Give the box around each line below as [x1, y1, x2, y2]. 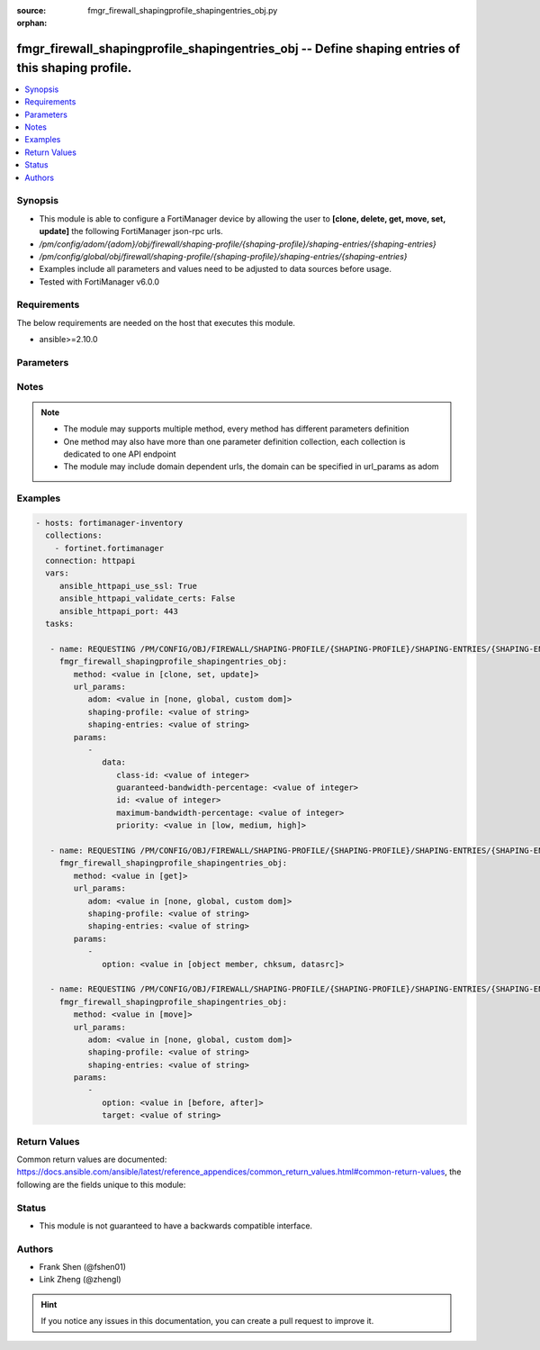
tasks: [45, 619, 75, 629]
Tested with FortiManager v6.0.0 [39, 276, 160, 287]
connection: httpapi [45, 556, 136, 566]
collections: [45, 530, 103, 540]
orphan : [16, 18, 48, 29]
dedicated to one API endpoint [63, 448, 176, 459]
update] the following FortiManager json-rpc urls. [39, 226, 224, 237]
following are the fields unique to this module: [16, 1179, 186, 1190]
